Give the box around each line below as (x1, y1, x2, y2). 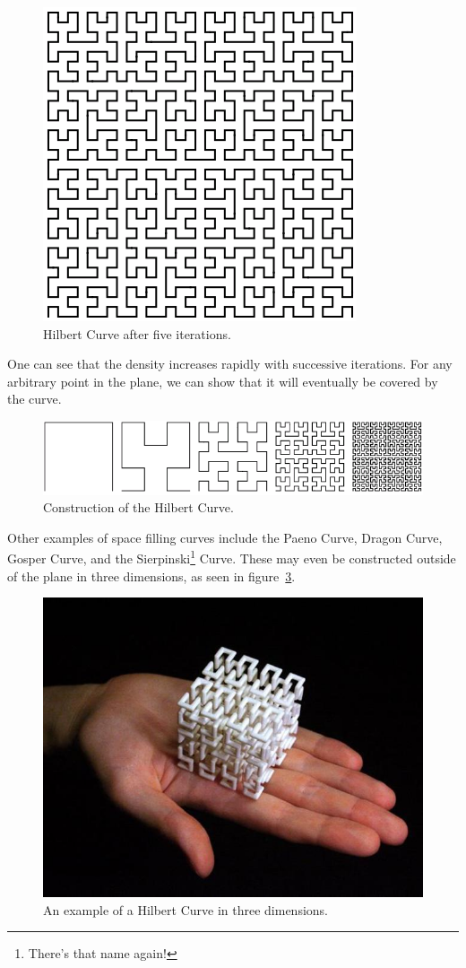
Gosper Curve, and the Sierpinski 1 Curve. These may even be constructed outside (7, 546, 456, 567)
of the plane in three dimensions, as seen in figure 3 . (7, 566, 296, 585)
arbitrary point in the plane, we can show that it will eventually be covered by (7, 371, 438, 390)
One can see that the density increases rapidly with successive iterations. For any (7, 354, 453, 373)
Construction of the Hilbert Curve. (43, 498, 234, 517)
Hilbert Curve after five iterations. (43, 324, 231, 343)
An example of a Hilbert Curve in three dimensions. (43, 900, 328, 919)
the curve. (7, 389, 62, 408)
